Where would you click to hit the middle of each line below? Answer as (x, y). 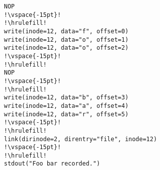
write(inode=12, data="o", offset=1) (66, 40)
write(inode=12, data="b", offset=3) (66, 98)
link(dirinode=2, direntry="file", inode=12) (80, 139)
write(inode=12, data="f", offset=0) (66, 31)
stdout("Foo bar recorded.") (52, 164)
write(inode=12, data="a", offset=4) (66, 106)
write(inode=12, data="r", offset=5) (66, 114)
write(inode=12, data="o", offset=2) (66, 48)
